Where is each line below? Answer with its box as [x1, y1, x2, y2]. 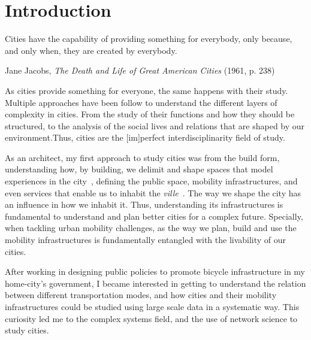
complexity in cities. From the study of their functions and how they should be [5, 108, 295, 120]
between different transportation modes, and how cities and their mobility [5, 289, 277, 301]
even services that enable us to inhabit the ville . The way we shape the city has [5, 186, 301, 199]
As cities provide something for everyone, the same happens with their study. [5, 84, 288, 96]
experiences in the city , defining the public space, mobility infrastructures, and [5, 175, 298, 187]
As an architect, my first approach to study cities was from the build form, [5, 151, 280, 163]
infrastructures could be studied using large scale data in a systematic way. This [5, 300, 300, 312]
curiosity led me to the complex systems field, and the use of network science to [5, 312, 298, 324]
